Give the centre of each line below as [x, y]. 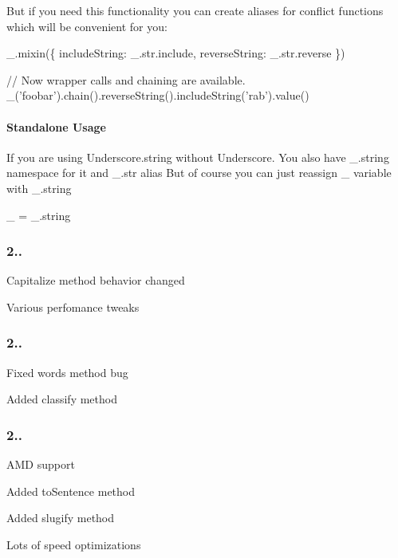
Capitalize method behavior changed [96, 280]
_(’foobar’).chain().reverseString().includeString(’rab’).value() [158, 95]
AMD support [41, 464]
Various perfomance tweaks [73, 307]
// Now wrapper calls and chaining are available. [126, 79]
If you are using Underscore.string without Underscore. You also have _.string [198, 157]
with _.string [39, 188]
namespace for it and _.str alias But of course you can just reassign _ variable [199, 173]
